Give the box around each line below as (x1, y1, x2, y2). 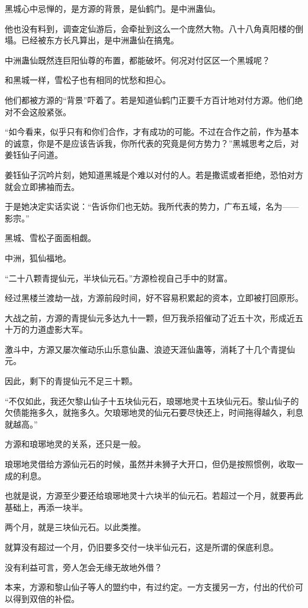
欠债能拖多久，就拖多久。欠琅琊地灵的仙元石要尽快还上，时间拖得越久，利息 (5, 406, 303, 419)
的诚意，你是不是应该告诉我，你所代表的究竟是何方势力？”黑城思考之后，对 (5, 137, 299, 149)
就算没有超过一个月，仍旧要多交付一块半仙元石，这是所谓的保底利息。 (5, 541, 278, 553)
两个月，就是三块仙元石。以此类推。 (5, 521, 146, 533)
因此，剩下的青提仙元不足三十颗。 (5, 375, 137, 387)
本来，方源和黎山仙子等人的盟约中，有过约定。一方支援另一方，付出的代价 (5, 581, 295, 593)
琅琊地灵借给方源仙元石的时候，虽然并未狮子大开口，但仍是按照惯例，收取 (5, 458, 295, 470)
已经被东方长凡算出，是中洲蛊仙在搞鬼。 (21, 34, 179, 46)
